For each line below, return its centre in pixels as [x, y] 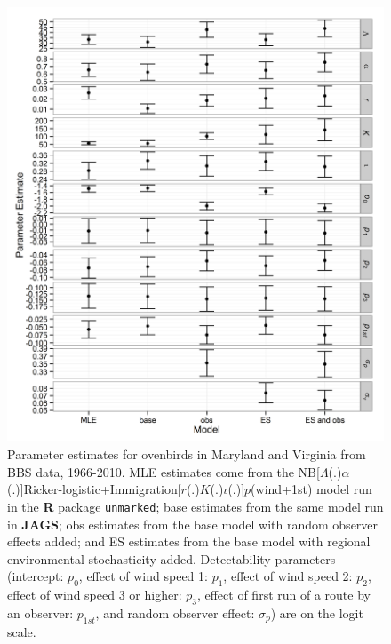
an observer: [40, 612]
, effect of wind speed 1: [143, 576]
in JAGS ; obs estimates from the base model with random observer [193, 524]
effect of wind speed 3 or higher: [95, 595]
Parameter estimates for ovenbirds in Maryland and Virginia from [187, 454]
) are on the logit [317, 612]
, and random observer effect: [175, 612]
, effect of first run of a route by [283, 595]
